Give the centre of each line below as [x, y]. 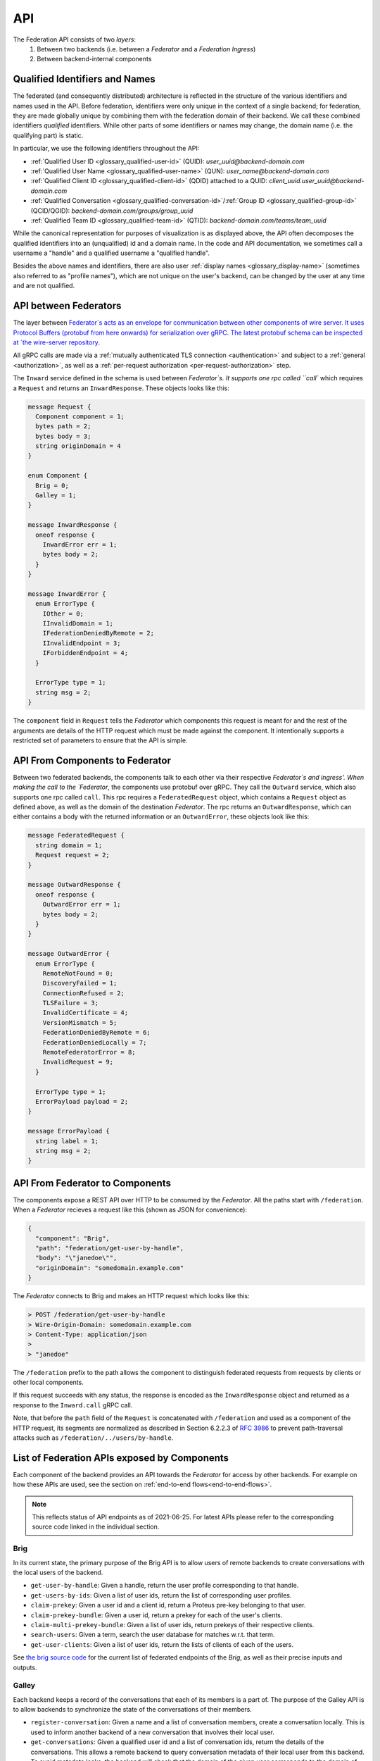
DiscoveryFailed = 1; [80, 983]
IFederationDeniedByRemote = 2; [99, 633]
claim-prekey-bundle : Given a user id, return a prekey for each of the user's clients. [157, 1615]
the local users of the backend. [58, 1573]
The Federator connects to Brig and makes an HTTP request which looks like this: [131, 1296]
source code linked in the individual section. [96, 1527]
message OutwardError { [69, 954]
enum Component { [58, 476]
